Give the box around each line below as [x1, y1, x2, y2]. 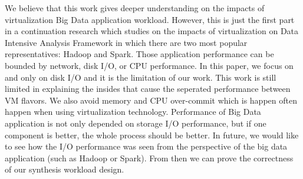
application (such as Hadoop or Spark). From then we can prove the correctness [5, 151, 294, 164]
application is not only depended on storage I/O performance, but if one [5, 117, 266, 129]
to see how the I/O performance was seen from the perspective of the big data [5, 140, 288, 153]
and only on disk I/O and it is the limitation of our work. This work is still [5, 71, 276, 83]
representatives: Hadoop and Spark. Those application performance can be [5, 48, 274, 60]
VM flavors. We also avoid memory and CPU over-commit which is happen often [5, 94, 297, 106]
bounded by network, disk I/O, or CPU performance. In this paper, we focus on [5, 59, 294, 71]
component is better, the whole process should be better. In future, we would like [5, 128, 299, 141]
